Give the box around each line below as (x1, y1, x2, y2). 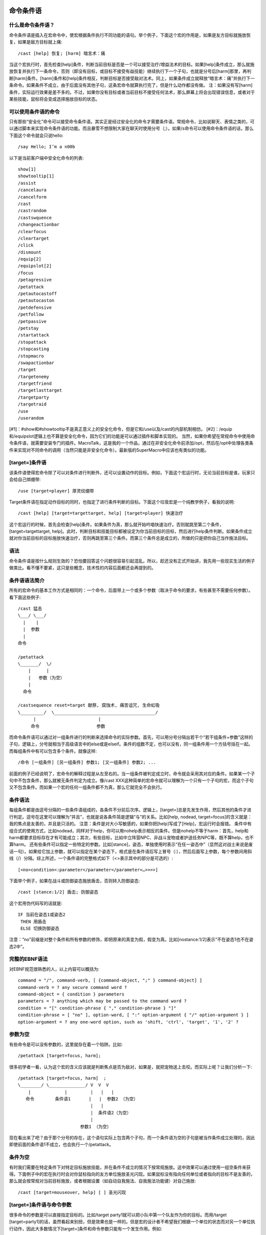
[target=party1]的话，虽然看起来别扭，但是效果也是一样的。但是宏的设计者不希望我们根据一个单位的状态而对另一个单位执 (9, 1219, 256, 1225)
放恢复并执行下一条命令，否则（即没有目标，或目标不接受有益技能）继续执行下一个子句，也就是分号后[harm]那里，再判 (9, 68, 252, 74)
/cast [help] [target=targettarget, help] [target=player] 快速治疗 (18, 510, 183, 516)
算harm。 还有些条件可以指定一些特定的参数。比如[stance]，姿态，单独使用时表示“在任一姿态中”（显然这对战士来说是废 (9, 841, 253, 847)
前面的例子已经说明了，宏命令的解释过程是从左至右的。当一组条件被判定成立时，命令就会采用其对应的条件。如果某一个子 (9, 771, 255, 777)
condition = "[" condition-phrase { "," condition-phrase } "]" (18, 1005, 177, 1011)
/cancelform (18, 194, 47, 200)
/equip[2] (18, 256, 41, 262)
